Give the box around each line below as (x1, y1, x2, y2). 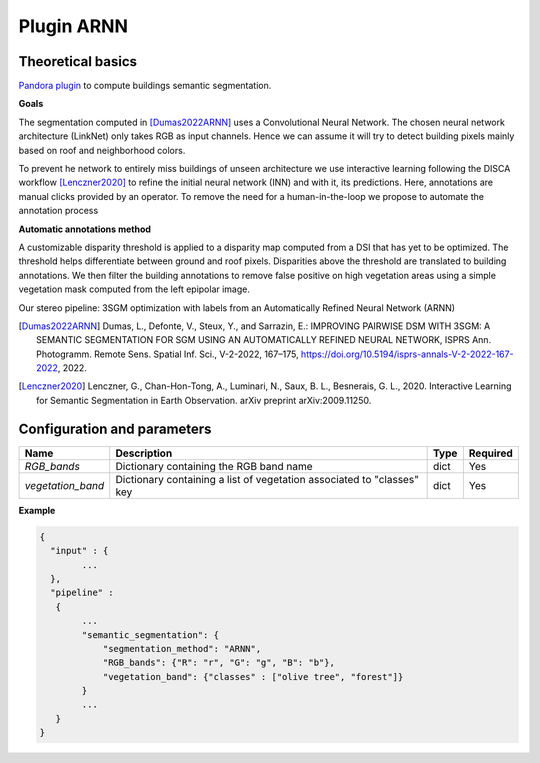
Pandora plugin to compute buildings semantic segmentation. (18, 80, 272, 92)
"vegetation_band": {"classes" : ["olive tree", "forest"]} (102, 671, 404, 682)
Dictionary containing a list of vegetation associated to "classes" (115, 472, 420, 486)
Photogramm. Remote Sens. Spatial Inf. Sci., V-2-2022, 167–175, (36, 348, 299, 360)
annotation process (18, 205, 99, 217)
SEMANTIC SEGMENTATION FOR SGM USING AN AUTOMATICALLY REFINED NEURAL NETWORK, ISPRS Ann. (36, 334, 492, 346)
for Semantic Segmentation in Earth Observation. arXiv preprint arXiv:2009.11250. (36, 394, 372, 406)
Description (115, 446, 173, 460)
